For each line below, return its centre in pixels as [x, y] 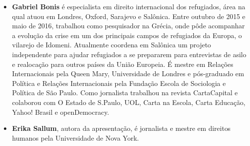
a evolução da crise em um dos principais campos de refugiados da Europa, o [127, 35]
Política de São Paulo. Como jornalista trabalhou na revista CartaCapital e [125, 93]
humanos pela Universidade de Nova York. [75, 137]
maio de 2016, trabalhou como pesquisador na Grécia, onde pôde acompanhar [128, 26]
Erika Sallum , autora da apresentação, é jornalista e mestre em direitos [121, 128]
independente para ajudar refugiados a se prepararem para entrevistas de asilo [129, 54]
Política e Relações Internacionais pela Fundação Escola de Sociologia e [119, 83]
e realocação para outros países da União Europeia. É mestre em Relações [123, 64]
